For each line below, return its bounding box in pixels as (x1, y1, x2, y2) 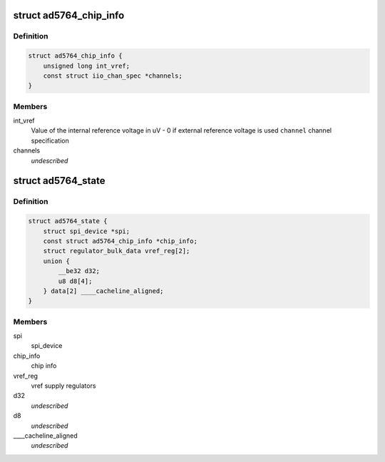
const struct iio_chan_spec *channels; (43, 71, 183, 80)
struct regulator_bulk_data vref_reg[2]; (43, 247, 190, 255)
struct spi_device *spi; (43, 227, 130, 235)
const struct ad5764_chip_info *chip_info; (43, 237, 197, 245)
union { (43, 257, 71, 265)
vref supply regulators (31, 381, 96, 390)
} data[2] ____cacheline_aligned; (43, 287, 164, 295)
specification (31, 136, 69, 145)
